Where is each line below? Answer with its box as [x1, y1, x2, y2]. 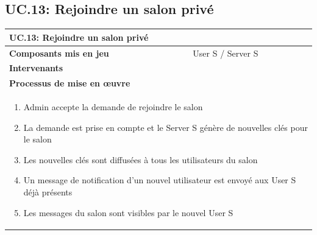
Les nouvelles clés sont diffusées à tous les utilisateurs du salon [23, 153, 258, 166]
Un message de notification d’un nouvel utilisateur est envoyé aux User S [23, 174, 296, 186]
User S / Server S [193, 46, 258, 59]
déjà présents [23, 186, 73, 198]
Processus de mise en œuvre [9, 77, 130, 89]
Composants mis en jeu [9, 46, 109, 59]
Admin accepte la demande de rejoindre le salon [23, 100, 203, 113]
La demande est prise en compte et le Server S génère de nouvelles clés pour [23, 121, 308, 133]
